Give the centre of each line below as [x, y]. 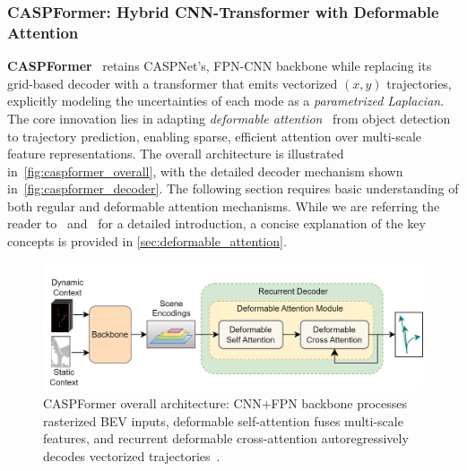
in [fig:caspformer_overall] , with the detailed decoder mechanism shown [205, 171]
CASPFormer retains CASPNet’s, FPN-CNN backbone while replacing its [220, 66]
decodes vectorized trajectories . [132, 455]
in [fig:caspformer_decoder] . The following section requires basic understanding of [233, 188]
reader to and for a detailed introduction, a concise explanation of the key [216, 223]
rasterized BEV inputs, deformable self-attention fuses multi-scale [223, 420]
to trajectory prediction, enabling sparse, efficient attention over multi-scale [215, 136]
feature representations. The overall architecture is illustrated [176, 154]
